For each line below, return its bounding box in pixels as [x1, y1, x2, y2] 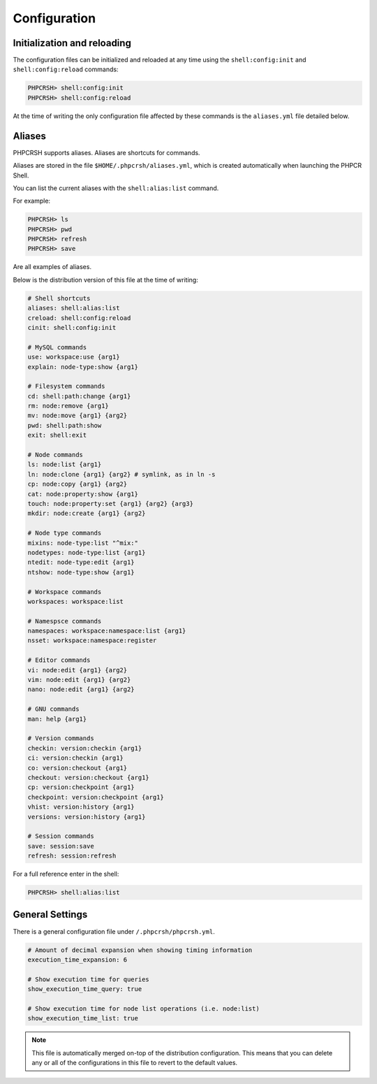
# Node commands [27, 451, 84, 459]
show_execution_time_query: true [27, 985, 142, 993]
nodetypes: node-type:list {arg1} [27, 549, 146, 556]
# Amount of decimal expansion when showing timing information [27, 946, 253, 954]
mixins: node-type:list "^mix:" [27, 539, 139, 547]
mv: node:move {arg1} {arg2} [27, 412, 128, 419]
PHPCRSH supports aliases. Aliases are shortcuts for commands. [13, 148, 200, 157]
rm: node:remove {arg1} [27, 402, 110, 410]
